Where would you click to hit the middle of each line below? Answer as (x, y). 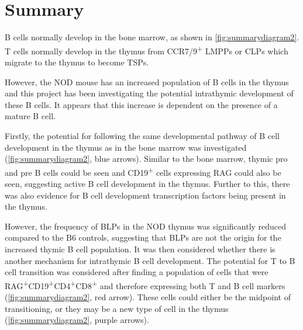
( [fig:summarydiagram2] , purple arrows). (77, 320)
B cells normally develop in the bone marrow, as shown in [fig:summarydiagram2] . (152, 37)
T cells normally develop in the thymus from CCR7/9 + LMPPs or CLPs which (147, 50)
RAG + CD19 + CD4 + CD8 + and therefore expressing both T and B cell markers (145, 284)
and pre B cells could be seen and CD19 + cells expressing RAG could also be (143, 171)
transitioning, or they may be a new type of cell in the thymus (117, 308)
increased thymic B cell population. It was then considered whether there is (140, 249)
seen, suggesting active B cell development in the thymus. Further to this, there (147, 183)
